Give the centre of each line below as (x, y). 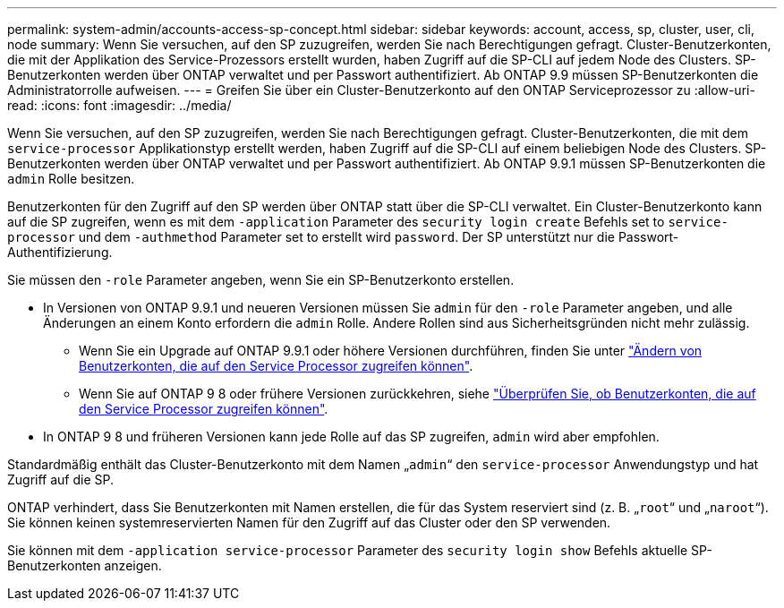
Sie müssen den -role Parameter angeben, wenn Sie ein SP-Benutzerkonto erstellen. (261, 280)
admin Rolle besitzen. (71, 179)
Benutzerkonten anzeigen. (85, 565)
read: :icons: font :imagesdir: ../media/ (119, 105)
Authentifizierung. (60, 252)
